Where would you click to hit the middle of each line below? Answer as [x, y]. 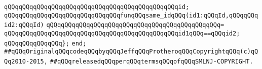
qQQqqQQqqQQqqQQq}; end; [45, 43]
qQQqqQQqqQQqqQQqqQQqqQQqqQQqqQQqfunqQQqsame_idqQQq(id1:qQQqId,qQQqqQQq [131, 15]
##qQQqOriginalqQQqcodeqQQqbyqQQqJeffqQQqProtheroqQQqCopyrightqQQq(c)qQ [131, 52]
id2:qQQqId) [24, 25]
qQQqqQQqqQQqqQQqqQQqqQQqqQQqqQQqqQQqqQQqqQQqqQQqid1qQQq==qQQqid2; [122, 33]
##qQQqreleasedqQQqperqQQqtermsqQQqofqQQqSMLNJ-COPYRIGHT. [152, 61]
